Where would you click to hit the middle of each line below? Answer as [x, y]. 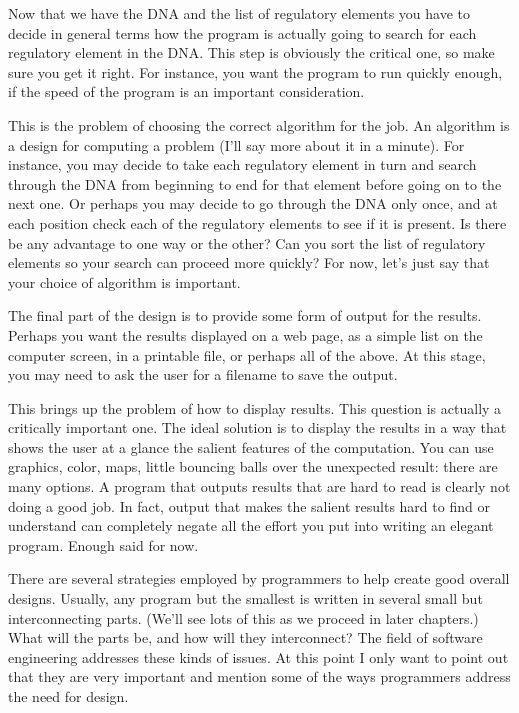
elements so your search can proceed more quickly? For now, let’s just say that [249, 262]
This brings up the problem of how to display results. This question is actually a [255, 407]
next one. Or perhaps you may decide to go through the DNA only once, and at [253, 203]
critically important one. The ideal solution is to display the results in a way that [257, 427]
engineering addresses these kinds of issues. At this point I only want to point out [258, 656]
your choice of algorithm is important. [124, 281]
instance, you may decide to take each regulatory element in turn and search [242, 164]
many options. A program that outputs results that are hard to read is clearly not [259, 486]
